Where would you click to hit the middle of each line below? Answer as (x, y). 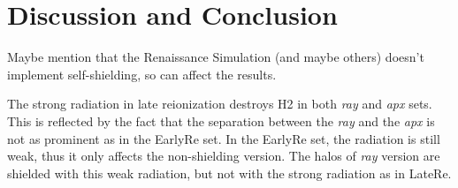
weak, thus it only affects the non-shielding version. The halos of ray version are (224, 156)
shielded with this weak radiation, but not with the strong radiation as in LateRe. (229, 173)
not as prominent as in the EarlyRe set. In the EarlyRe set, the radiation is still (224, 138)
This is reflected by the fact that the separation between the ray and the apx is (221, 120)
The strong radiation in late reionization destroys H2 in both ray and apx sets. (220, 104)
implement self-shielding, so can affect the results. (142, 74)
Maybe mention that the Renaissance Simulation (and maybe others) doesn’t (216, 57)
